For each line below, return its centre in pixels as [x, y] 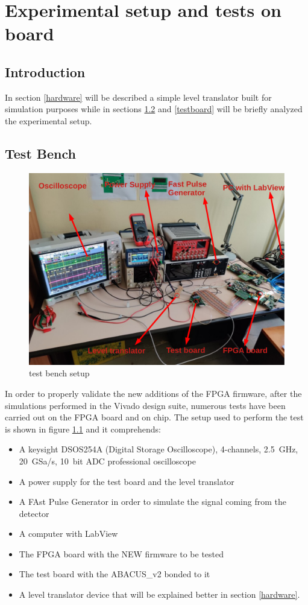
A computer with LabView [68, 534]
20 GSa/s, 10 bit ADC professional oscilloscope [107, 461]
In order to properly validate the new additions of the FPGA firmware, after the [153, 393]
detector [34, 513]
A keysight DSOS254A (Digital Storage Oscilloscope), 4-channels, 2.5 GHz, [159, 449]
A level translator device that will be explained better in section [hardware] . [159, 594]
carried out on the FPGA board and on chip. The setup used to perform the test [154, 417]
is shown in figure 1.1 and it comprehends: [83, 429]
